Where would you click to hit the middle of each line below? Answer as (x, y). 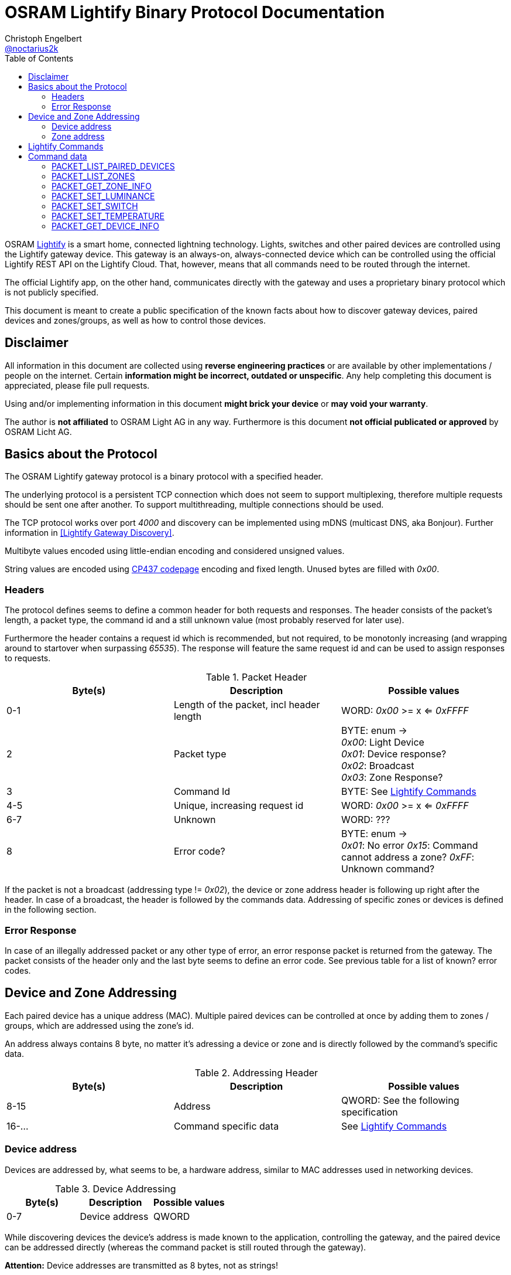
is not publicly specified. (52, 292)
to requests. (28, 658)
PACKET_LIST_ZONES (93, 176)
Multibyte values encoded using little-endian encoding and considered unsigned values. (175, 551)
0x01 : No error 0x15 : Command (409, 846)
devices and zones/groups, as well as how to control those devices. (135, 320)
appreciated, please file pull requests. (77, 385)
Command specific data (226, 1126)
